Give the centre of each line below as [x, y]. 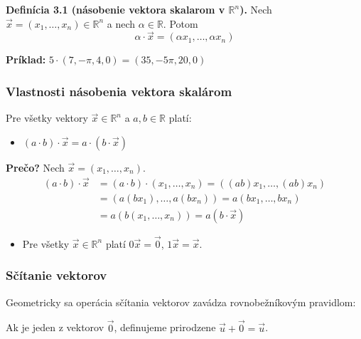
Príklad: [26, 59]
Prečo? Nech [35, 167]
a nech [121, 23]
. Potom [180, 23]
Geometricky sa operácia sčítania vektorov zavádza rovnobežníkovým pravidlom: [181, 302]
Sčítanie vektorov [56, 275]
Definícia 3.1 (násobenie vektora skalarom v [115, 9]
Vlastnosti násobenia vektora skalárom [119, 91]
